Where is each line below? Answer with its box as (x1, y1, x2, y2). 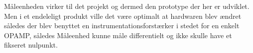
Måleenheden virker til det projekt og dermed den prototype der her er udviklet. (4, 1, 250, 11)
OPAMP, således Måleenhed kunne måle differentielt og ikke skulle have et (4, 30, 232, 40)
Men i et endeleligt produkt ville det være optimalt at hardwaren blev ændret (4, 10, 242, 21)
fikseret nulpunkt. (4, 40, 58, 50)
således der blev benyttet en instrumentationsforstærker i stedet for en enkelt (4, 20, 240, 31)
